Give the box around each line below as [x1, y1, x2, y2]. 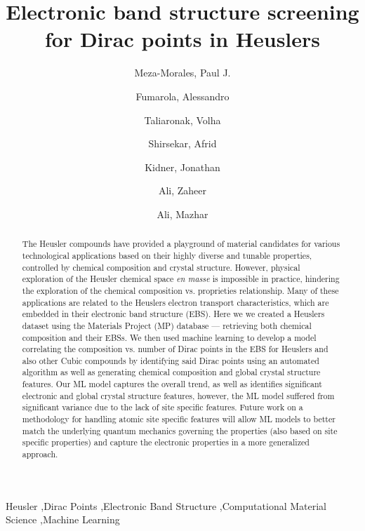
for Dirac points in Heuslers [44, 25, 321, 53]
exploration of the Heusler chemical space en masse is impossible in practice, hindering [22, 273, 340, 285]
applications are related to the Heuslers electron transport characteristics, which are [22, 296, 329, 308]
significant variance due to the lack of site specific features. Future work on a [22, 401, 303, 413]
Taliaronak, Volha [144, 112, 221, 127]
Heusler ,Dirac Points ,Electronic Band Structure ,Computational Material [6, 498, 326, 513]
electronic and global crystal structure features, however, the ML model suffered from [22, 389, 335, 401]
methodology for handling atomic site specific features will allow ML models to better [22, 413, 336, 425]
